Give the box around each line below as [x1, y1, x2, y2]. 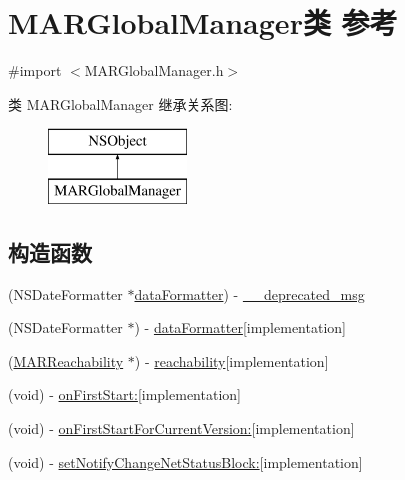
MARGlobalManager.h [84, 60, 224, 81]
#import [8, 60, 62, 81]
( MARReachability [8, 350, 124, 371]
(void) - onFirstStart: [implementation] [8, 384, 241, 405]
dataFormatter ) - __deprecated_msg [134, 283, 365, 304]
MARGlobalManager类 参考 [8, 2, 398, 43]
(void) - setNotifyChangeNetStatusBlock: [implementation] [8, 451, 363, 472]
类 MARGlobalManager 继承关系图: [8, 93, 233, 114]
